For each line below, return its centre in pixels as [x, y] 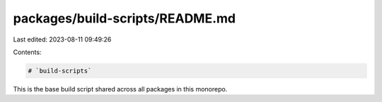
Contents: [27, 52]
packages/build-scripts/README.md [125, 18]
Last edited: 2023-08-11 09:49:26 [62, 39]
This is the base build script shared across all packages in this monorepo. [120, 89]
